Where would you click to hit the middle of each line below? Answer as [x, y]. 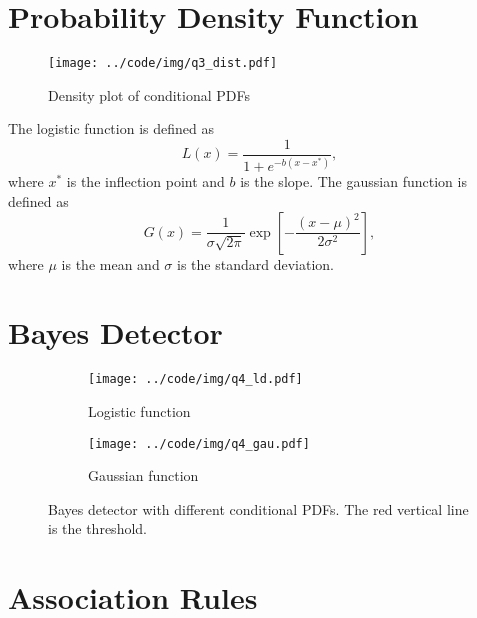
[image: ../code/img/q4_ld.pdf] [195, 379]
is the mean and [110, 263]
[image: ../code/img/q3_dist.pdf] [163, 63]
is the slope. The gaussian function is [353, 181]
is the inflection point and [145, 181]
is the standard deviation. [255, 263]
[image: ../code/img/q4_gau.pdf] [199, 443]
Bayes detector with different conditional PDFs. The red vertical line [258, 508]
